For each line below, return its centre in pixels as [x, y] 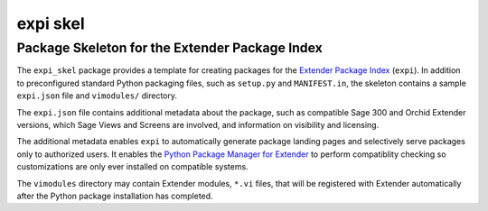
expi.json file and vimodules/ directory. [97, 96]
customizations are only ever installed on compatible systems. [132, 167]
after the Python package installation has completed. [115, 196]
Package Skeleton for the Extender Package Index [169, 48]
